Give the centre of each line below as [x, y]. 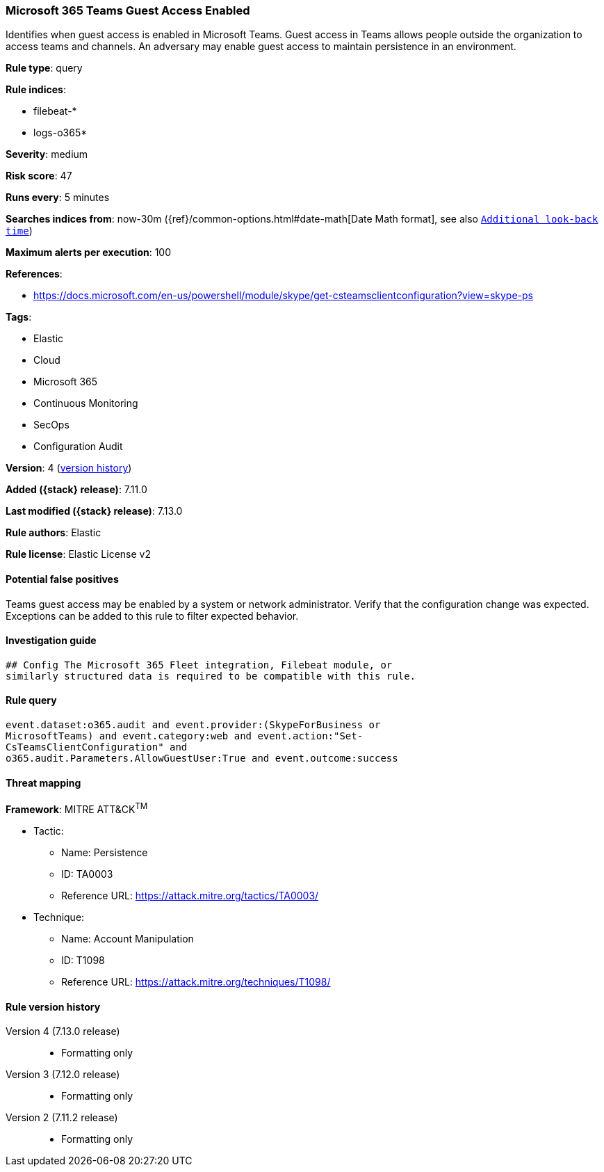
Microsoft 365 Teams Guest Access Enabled [128, 10]
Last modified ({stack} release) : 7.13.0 [94, 511]
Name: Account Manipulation [128, 938]
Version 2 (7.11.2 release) [62, 1118]
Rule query [31, 700]
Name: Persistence [105, 852]
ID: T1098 [83, 960]
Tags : [19, 317]
